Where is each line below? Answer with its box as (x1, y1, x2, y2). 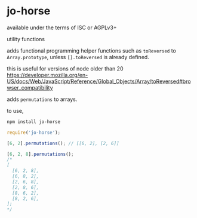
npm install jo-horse (7, 118, 61, 125)
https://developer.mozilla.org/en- (7, 71, 88, 78)
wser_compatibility (7, 84, 53, 91)
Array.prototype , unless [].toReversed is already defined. (7, 53, 150, 60)
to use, (7, 107, 24, 114)
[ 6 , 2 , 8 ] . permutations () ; (7, 151, 74, 157)
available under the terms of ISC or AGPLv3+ (7, 24, 117, 31)
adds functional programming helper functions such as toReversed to (7, 47, 177, 54)
